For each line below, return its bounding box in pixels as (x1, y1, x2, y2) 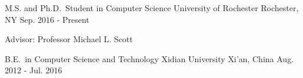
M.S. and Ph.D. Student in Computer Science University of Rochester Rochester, (5, 2, 299, 13)
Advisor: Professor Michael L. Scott (5, 33, 133, 45)
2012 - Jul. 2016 (5, 64, 62, 76)
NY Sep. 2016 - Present (5, 13, 89, 25)
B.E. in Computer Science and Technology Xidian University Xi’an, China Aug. (5, 52, 294, 65)
